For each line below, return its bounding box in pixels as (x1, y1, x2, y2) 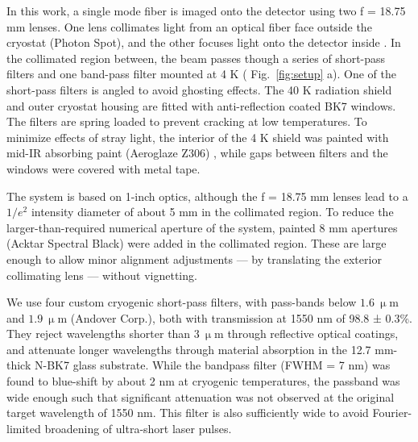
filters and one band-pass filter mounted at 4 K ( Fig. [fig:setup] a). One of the (6, 65, 397, 82)
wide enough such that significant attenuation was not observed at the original (6, 388, 395, 405)
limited (6, 419, 41, 436)
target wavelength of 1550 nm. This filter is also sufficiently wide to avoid (6, 404, 369, 421)
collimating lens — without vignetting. (6, 266, 197, 283)
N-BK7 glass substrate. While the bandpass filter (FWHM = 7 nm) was (34, 357, 391, 373)
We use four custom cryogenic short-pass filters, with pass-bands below (6, 294, 357, 311)
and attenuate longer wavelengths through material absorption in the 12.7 (6, 340, 371, 357)
